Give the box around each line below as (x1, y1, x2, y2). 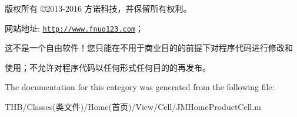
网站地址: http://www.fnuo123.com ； (5, 22, 144, 34)
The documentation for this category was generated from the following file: (5, 81, 275, 93)
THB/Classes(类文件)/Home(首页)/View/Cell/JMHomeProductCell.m (5, 101, 261, 113)
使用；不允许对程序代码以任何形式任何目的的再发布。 (5, 61, 211, 73)
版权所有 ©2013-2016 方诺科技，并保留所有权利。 (5, 2, 192, 14)
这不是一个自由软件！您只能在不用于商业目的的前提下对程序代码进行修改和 (5, 42, 293, 54)
